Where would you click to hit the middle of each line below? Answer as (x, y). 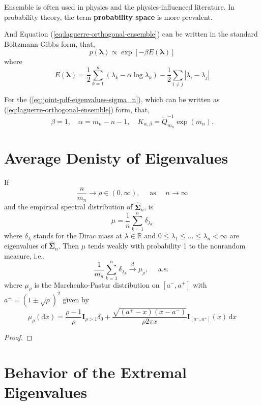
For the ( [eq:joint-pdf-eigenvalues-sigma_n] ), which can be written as (112, 99)
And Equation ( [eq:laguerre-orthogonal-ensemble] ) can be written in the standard (131, 34)
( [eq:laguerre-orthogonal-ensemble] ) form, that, (77, 109)
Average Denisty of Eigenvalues (116, 158)
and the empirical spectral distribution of (68, 207)
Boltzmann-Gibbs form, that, (50, 43)
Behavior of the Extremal (95, 372)
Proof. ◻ (18, 337)
